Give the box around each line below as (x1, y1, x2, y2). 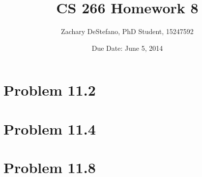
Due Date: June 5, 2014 (91, 42, 163, 53)
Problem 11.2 (3, 80, 96, 100)
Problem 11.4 (3, 118, 96, 139)
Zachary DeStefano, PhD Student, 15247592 (61, 26, 194, 36)
